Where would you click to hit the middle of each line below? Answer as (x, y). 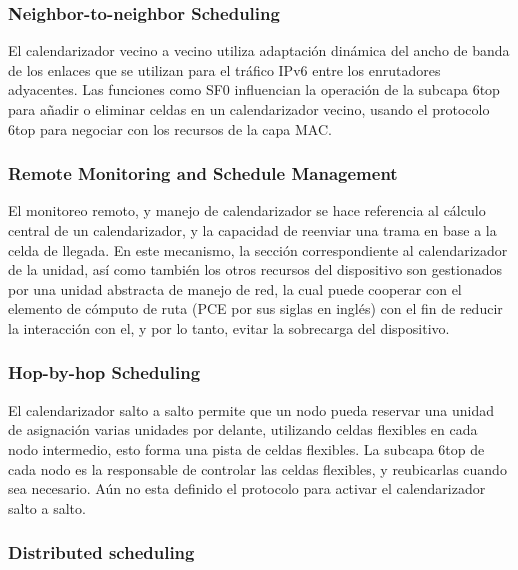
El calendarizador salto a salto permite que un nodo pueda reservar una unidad (251, 409)
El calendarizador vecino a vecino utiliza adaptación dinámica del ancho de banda (259, 50)
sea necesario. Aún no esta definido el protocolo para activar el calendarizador (247, 488)
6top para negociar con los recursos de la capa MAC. (170, 128)
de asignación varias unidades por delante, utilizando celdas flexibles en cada (243, 429)
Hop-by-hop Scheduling (104, 372)
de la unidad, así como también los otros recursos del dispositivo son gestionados (255, 269)
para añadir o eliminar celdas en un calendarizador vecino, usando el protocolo (249, 109)
